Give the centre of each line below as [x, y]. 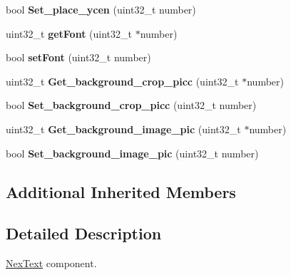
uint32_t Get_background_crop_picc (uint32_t [122, 81]
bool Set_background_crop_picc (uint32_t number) [131, 105]
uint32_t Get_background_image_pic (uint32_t [123, 129]
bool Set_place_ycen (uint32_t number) [101, 9]
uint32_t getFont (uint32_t [69, 33]
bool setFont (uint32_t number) [78, 57]
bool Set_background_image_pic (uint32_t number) [132, 153]
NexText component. [51, 263]
